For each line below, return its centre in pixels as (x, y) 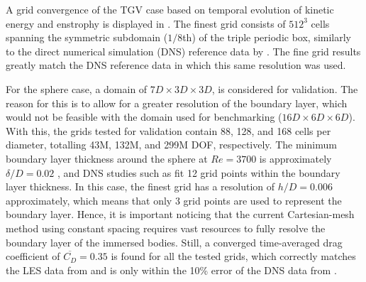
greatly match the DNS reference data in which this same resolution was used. (176, 65)
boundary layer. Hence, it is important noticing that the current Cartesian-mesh (180, 214)
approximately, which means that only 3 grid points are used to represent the (174, 200)
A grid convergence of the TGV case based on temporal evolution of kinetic (170, 9)
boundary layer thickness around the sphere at (107, 158)
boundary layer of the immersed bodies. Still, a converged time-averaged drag (174, 242)
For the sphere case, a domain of (77, 88)
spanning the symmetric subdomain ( (87, 37)
